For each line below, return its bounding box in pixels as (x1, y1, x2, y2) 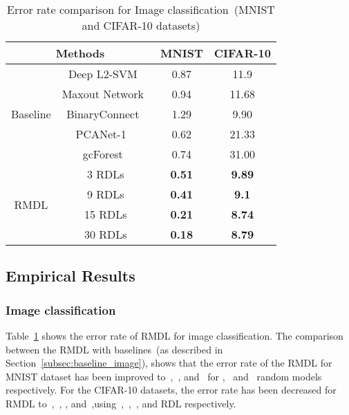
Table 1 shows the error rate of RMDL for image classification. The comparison (6, 329, 343, 342)
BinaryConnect (66, 106, 140, 122)
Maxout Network (62, 86, 144, 102)
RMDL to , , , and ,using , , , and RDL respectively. (6, 396, 236, 410)
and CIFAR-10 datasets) (82, 17, 200, 33)
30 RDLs (84, 226, 127, 242)
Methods (55, 45, 105, 61)
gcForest (82, 146, 123, 162)
